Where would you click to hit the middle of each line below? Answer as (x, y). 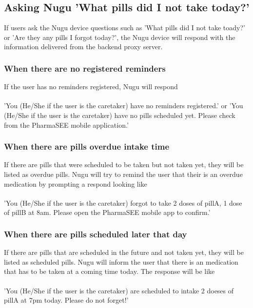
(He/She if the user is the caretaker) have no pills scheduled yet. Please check (120, 115)
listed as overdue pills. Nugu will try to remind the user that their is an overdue (123, 174)
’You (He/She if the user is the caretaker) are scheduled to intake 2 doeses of (119, 290)
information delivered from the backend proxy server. (83, 47)
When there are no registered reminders (85, 68)
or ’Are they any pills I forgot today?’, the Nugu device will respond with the (120, 37)
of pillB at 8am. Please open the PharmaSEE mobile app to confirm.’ (107, 212)
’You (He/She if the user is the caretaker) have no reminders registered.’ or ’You (124, 106)
